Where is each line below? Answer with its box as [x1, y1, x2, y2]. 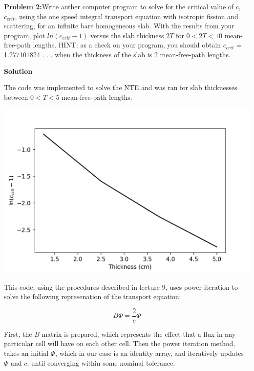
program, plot [4, 30, 45, 40]
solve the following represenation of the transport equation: [4, 291, 181, 301]
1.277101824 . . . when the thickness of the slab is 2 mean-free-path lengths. [4, 49, 231, 59]
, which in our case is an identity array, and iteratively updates [55, 348, 244, 358]
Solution [4, 66, 33, 76]
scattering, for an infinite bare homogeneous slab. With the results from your [4, 21, 234, 31]
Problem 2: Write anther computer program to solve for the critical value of [4, 1, 234, 11]
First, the [4, 328, 32, 339]
